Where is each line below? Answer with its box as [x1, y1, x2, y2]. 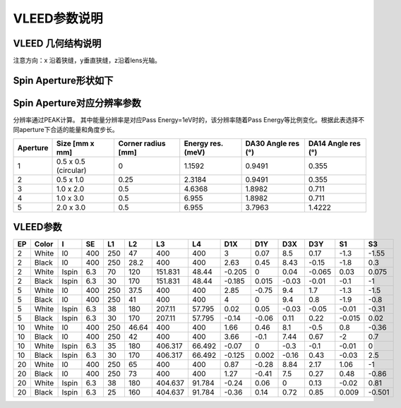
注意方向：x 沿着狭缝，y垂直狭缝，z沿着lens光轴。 [13, 56, 162, 65]
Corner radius [118, 138, 166, 148]
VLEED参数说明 [13, 11, 103, 26]
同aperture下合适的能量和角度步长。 [13, 126, 119, 134]
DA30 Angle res [245, 138, 300, 148]
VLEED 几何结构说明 [13, 37, 102, 49]
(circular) [56, 165, 87, 175]
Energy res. [184, 138, 224, 148]
